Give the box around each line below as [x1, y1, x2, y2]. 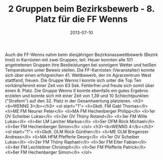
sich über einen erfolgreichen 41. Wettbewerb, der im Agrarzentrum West [5, 72, 151, 78]
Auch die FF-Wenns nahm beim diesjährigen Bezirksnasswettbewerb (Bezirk [5, 52, 158, 58]
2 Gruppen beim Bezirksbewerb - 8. [8, 3, 155, 15]
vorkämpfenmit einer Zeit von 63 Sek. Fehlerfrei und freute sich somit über [5, 82, 154, 88]
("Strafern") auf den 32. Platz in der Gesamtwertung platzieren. [5, 98, 132, 103]
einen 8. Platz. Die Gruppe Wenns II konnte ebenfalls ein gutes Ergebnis [5, 87, 148, 93]
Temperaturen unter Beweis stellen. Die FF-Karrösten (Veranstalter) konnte [5, 67, 155, 73]
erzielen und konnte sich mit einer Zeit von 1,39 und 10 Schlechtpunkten [5, 93, 149, 99]
